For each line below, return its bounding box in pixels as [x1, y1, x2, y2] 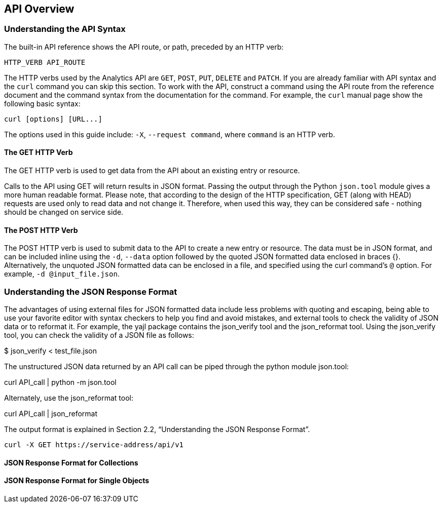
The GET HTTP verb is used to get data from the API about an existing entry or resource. [4, 166, 300, 175]
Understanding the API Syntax [4, 24, 126, 34]
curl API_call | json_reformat [4, 409, 98, 418]
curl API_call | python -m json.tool [4, 377, 117, 386]
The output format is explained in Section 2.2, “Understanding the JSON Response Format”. [4, 424, 310, 434]
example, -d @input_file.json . [4, 269, 120, 279]
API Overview [4, 3, 75, 15]
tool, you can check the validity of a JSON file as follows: [4, 330, 194, 339]
